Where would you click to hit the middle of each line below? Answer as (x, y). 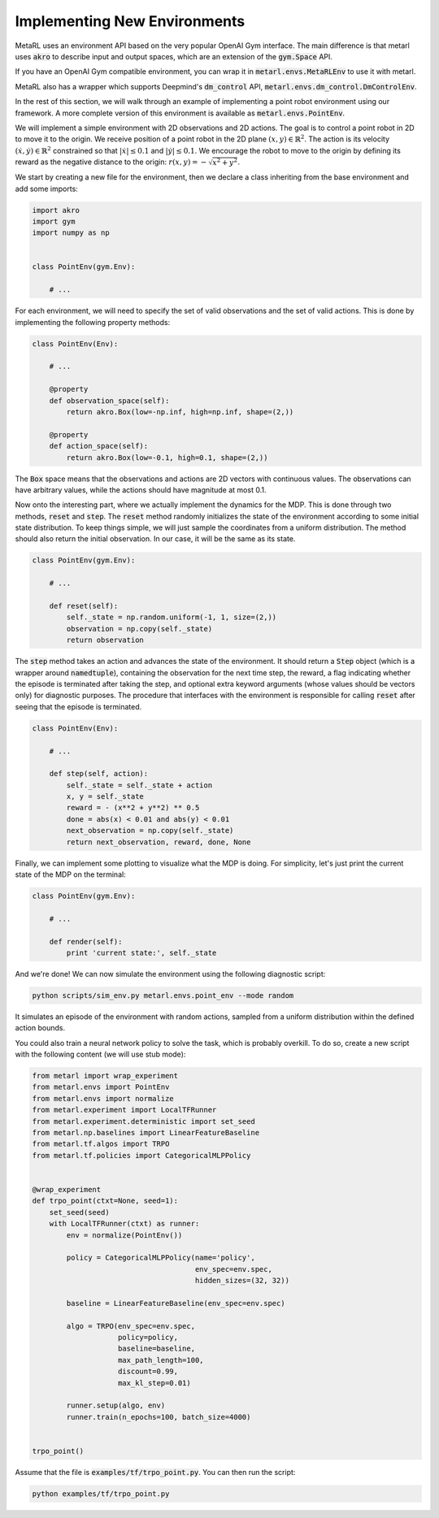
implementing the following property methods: (93, 322)
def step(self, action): (99, 774)
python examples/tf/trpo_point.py (101, 1494)
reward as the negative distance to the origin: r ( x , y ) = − (111, 162)
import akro (56, 210)
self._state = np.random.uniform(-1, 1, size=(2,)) (172, 617)
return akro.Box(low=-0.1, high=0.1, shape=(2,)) (167, 458)
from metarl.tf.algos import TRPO (101, 1144)
